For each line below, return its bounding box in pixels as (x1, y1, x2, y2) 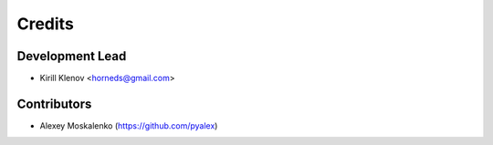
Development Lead (16, 48, 127, 64)
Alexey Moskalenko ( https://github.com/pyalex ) (39, 119, 218, 131)
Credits (16, 14, 75, 34)
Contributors (16, 96, 92, 111)
